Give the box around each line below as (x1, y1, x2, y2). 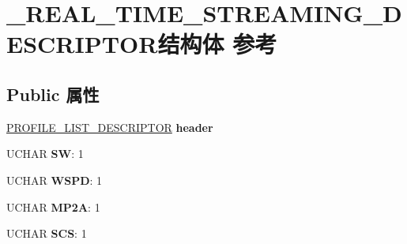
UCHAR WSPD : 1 (6, 171, 103, 188)
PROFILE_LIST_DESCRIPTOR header (6, 118, 213, 135)
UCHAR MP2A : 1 (6, 198, 100, 215)
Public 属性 (6, 81, 100, 106)
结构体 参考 (157, 28, 277, 60)
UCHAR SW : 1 (6, 145, 84, 162)
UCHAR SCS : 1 (6, 225, 87, 242)
